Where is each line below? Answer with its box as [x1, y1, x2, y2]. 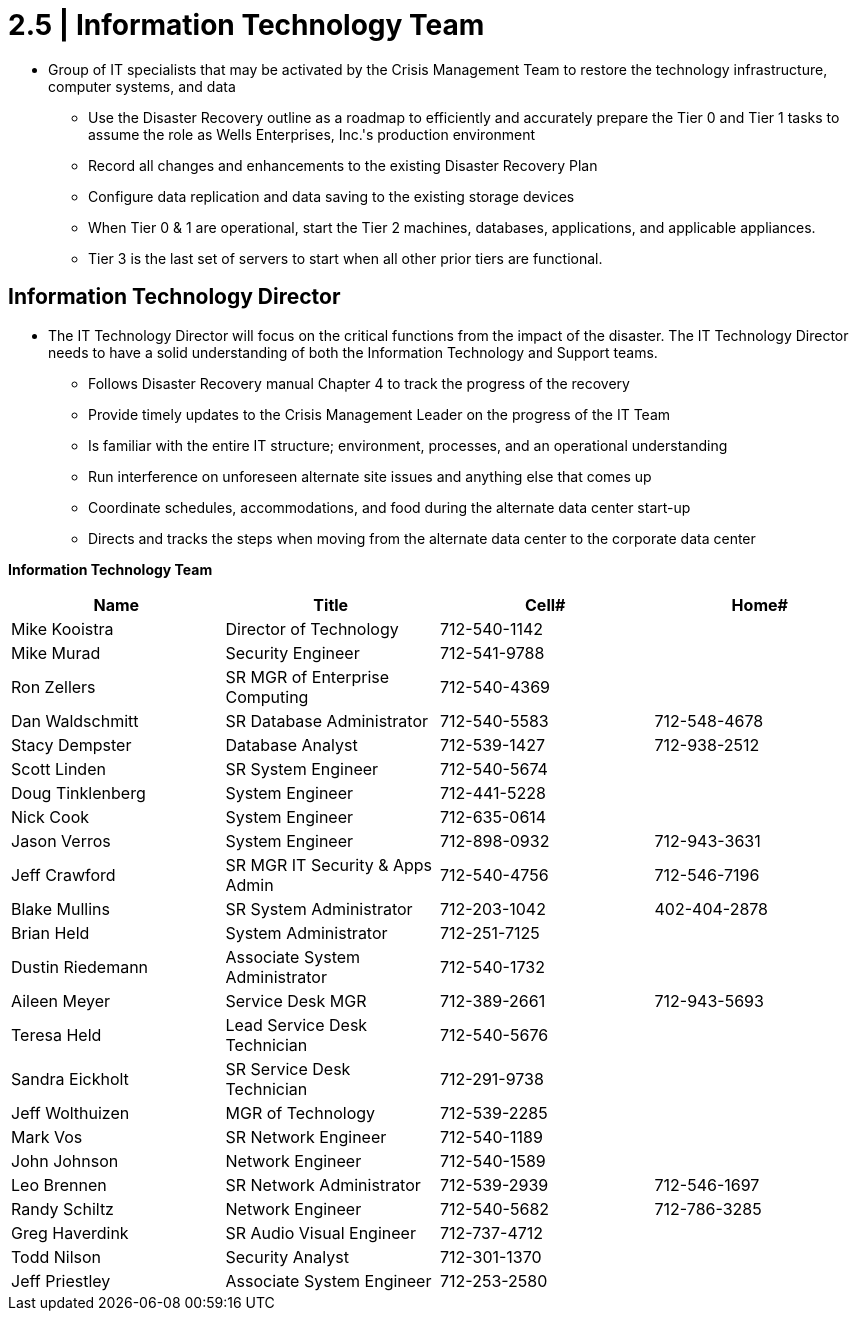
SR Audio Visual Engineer [225, 1222, 416, 1243]
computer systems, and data [48, 77, 236, 95]
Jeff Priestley [11, 1270, 111, 1291]
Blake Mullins [11, 898, 111, 919]
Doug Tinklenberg [11, 782, 146, 803]
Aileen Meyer [11, 990, 110, 1011]
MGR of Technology [225, 1102, 376, 1123]
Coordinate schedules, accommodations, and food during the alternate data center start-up [88, 498, 691, 516]
